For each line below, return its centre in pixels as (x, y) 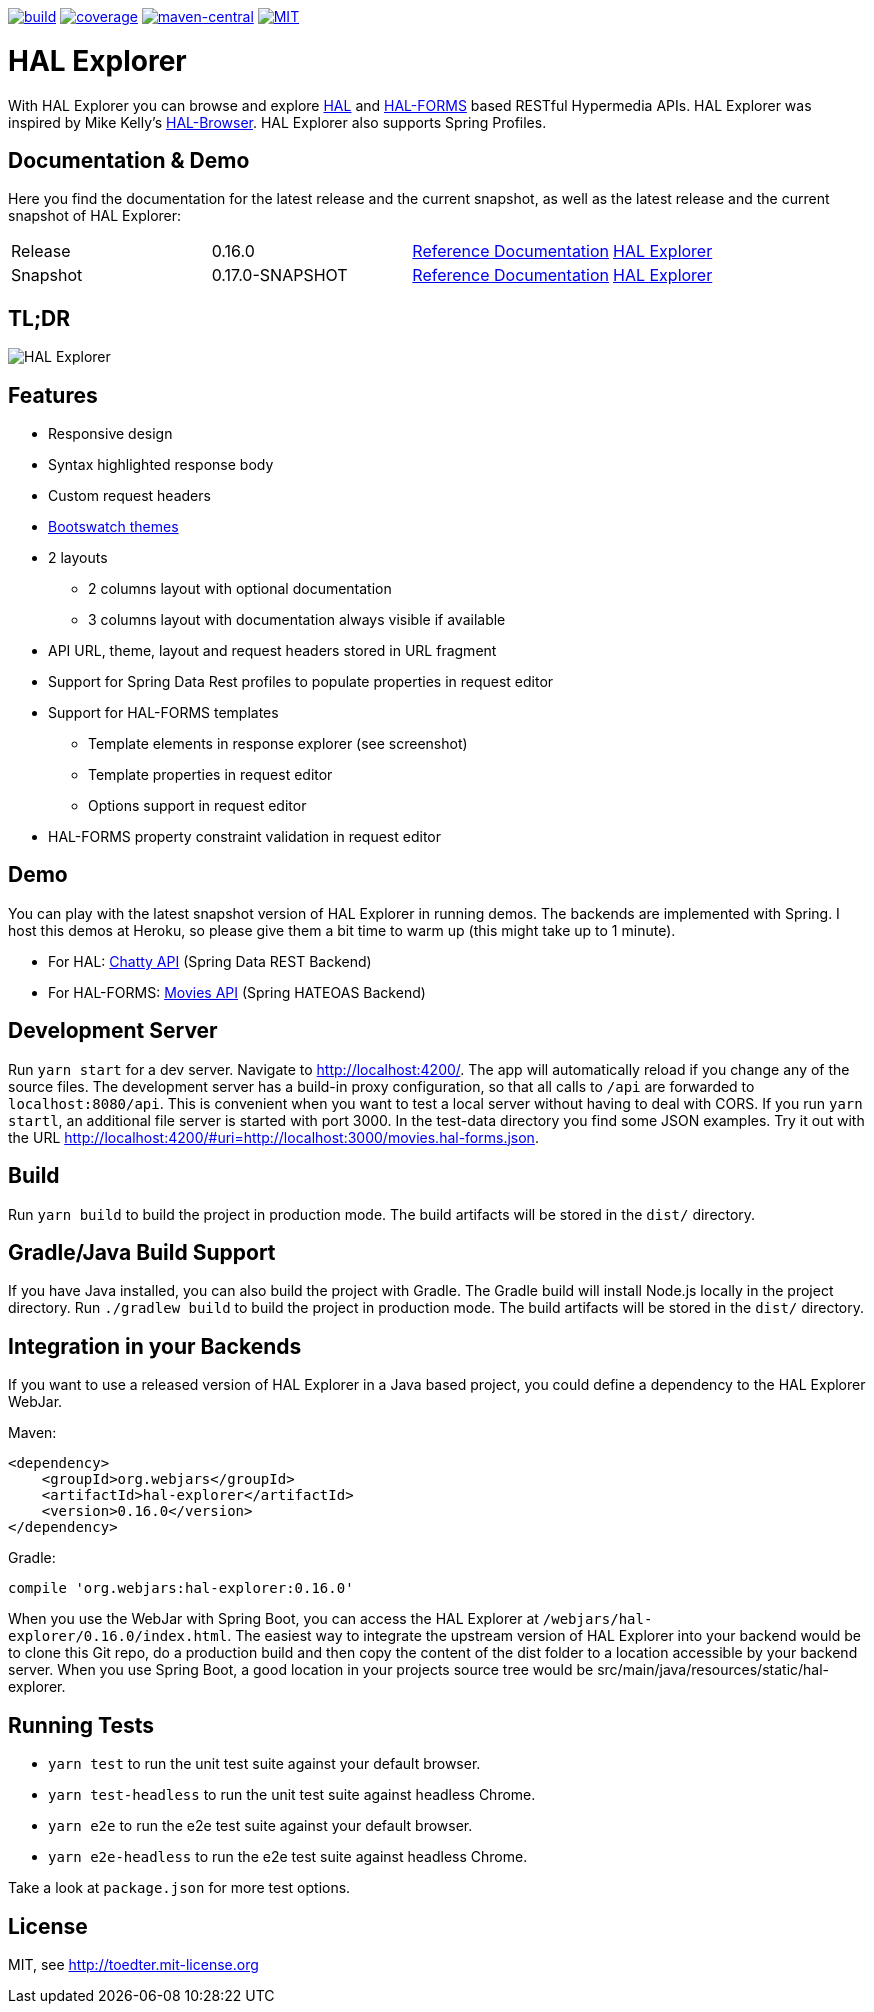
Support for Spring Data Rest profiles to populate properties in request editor (301, 682)
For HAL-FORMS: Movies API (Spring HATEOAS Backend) (237, 992)
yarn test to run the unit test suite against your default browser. (264, 1764)
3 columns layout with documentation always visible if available (297, 620)
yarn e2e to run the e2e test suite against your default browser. (260, 1826)
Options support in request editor (197, 806)
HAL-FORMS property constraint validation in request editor (245, 837)
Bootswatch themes (113, 527)
